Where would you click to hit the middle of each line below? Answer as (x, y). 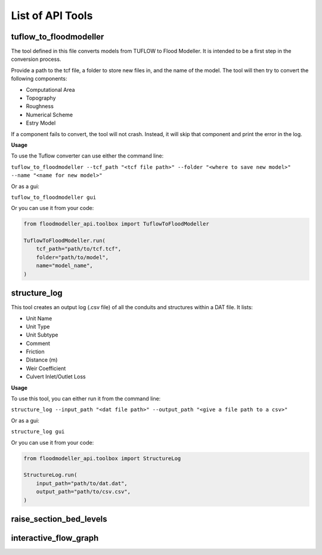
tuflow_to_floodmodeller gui (54, 197)
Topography (41, 98)
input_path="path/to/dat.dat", (82, 483)
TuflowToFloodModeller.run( (64, 241)
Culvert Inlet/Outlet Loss (56, 377)
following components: (39, 79)
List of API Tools (52, 16)
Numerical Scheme (49, 115)
